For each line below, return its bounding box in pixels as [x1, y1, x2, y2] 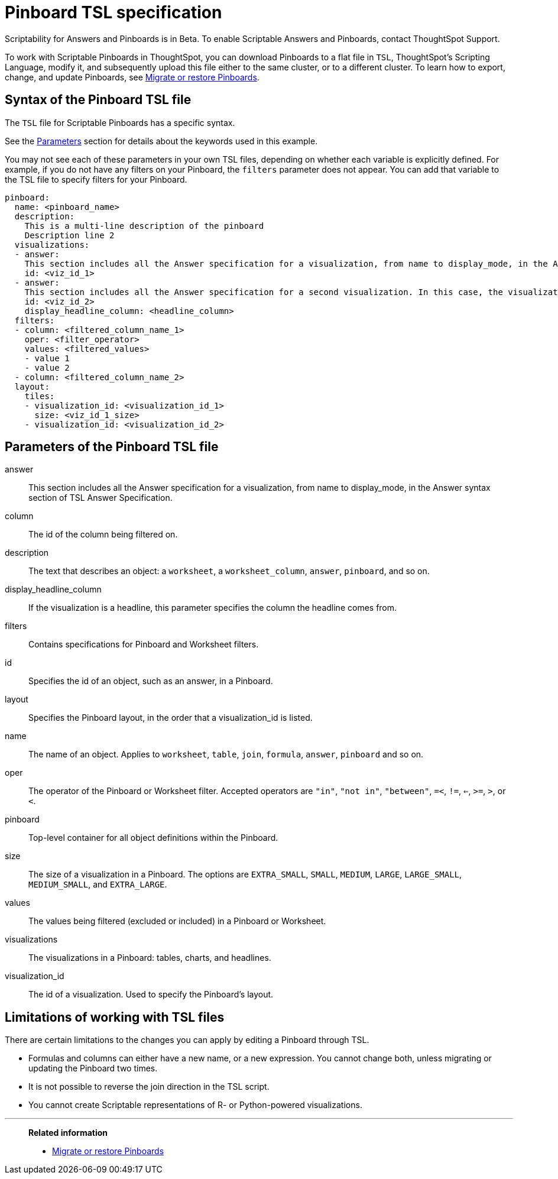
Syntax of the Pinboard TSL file [5, 92, 192, 108]
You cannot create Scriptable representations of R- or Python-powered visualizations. [28, 1100, 362, 1110]
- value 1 [24, 353, 70, 363]
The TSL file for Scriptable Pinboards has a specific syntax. [5, 117, 235, 128]
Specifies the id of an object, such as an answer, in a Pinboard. [28, 676, 273, 686]
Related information [28, 1128, 108, 1138]
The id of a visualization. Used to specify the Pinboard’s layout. [28, 989, 274, 1000]
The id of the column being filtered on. [28, 529, 178, 540]
